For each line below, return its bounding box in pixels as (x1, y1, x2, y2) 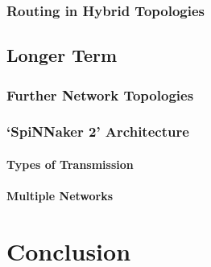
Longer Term (6, 43, 118, 68)
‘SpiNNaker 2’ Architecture (6, 121, 189, 142)
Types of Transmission (6, 155, 134, 172)
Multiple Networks (6, 187, 114, 204)
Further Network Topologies (6, 84, 194, 105)
